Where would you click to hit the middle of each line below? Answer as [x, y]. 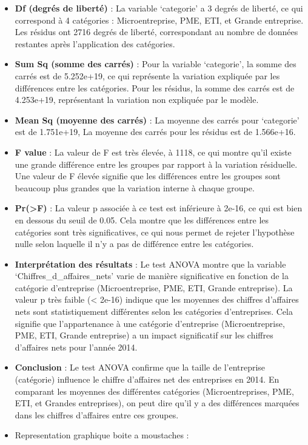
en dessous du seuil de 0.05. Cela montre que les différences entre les [142, 219]
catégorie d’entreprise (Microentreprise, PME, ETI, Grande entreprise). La [154, 287]
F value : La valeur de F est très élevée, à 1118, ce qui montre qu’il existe [153, 152]
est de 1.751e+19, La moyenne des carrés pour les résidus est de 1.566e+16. [155, 132]
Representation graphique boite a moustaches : [102, 435]
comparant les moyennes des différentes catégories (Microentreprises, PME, [154, 391]
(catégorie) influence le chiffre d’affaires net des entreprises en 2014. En [147, 379]
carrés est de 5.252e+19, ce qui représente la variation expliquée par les [147, 75]
